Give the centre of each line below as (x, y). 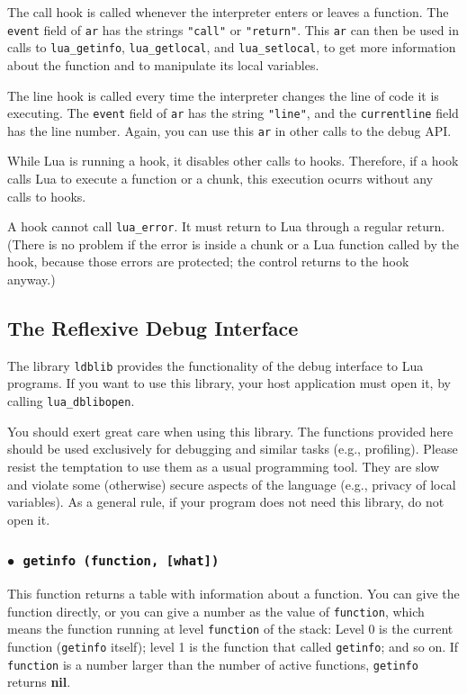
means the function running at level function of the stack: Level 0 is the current (230, 629)
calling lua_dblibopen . (71, 401)
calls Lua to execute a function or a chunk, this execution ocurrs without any (220, 178)
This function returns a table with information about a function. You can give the (233, 594)
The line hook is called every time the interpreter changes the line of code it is (223, 95)
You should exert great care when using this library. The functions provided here (230, 431)
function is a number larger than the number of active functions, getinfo (213, 664)
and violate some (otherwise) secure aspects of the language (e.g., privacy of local (232, 484)
